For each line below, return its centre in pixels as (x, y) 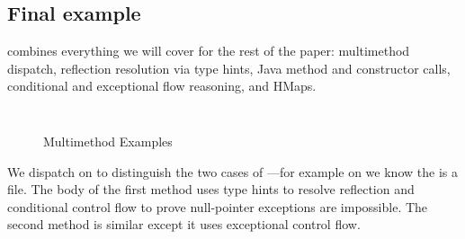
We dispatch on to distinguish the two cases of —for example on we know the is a (232, 171)
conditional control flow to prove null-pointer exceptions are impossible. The (218, 206)
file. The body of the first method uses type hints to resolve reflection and (211, 189)
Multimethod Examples (108, 141)
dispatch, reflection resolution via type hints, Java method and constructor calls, (229, 68)
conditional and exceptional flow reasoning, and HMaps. (162, 86)
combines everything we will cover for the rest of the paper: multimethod (209, 51)
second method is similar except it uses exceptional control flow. (184, 224)
